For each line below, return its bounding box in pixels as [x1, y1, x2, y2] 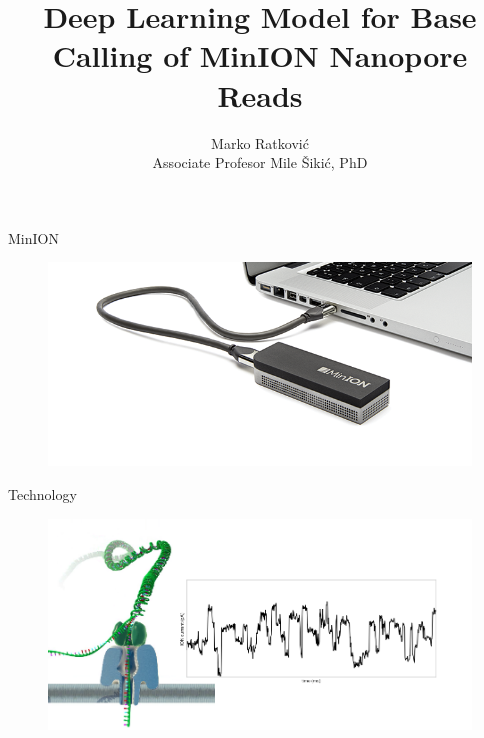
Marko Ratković [211, 132, 309, 153]
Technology [8, 484, 77, 505]
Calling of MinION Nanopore [52, 35, 468, 76]
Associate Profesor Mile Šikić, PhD [152, 152, 368, 173]
